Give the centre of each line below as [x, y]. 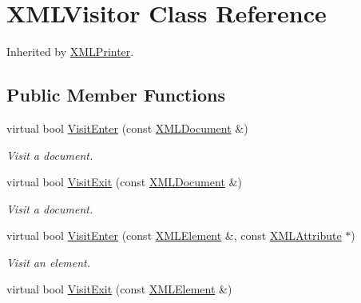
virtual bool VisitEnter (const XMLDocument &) [127, 128]
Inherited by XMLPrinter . [70, 52]
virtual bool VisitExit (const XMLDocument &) [124, 182]
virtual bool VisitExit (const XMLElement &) [119, 289]
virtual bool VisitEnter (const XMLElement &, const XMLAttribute [174, 235]
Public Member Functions [116, 95]
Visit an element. [49, 262]
